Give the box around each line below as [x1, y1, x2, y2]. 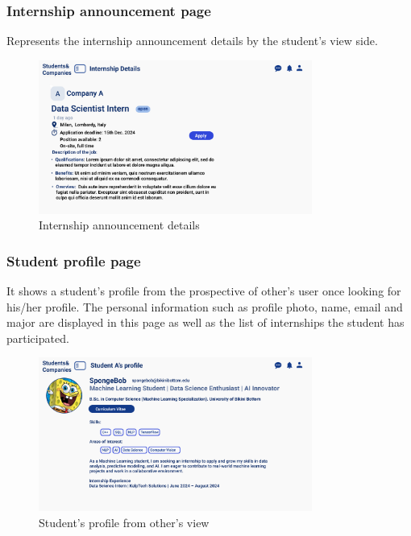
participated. [6, 329, 69, 346]
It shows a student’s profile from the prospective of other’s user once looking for [6, 282, 401, 299]
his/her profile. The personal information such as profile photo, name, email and [6, 298, 403, 315]
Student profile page [6, 250, 141, 270]
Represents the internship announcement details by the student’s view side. [6, 32, 378, 49]
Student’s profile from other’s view [39, 513, 210, 530]
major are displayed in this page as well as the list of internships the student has [6, 314, 405, 331]
